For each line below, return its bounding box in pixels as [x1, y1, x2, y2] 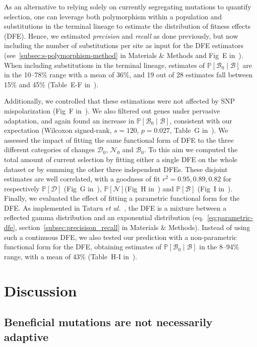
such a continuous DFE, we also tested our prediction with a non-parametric [4, 231, 237, 242]
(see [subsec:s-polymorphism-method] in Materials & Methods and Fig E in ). [4, 50, 244, 60]
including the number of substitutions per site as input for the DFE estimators [4, 40, 244, 51]
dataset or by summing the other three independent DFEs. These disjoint [4, 164, 228, 174]
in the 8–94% [199, 241, 239, 252]
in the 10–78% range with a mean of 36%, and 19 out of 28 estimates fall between [4, 69, 253, 80]
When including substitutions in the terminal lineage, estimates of [4, 59, 205, 70]
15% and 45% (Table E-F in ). [4, 79, 99, 89]
